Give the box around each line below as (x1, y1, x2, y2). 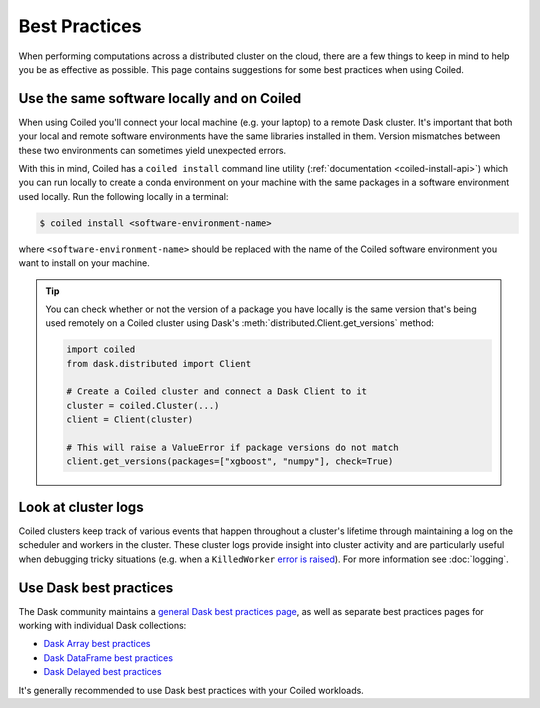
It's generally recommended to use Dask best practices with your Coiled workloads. (18, 684, 364, 696)
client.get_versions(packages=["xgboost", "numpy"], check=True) (66, 456, 394, 467)
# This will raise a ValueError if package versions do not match (66, 442, 399, 454)
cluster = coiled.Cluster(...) (66, 400, 220, 411)
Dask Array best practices (43, 638, 151, 650)
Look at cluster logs (18, 498, 144, 515)
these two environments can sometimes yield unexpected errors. (18, 144, 287, 156)
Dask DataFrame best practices (43, 651, 174, 664)
